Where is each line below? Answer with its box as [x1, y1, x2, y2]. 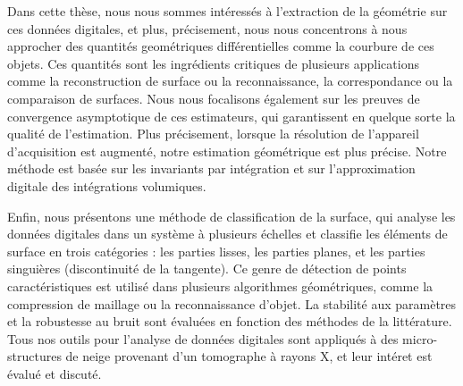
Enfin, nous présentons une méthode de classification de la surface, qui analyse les [7, 206, 456, 225]
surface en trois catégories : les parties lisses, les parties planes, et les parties [7, 241, 425, 260]
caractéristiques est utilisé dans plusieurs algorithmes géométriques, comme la [7, 276, 434, 295]
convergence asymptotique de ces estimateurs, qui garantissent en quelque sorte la [7, 106, 456, 125]
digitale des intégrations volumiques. [7, 176, 206, 195]
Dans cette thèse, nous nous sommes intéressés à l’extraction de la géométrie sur [7, 2, 448, 20]
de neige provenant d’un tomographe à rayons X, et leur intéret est [65, 347, 433, 365]
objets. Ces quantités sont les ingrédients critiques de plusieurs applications [7, 54, 419, 72]
